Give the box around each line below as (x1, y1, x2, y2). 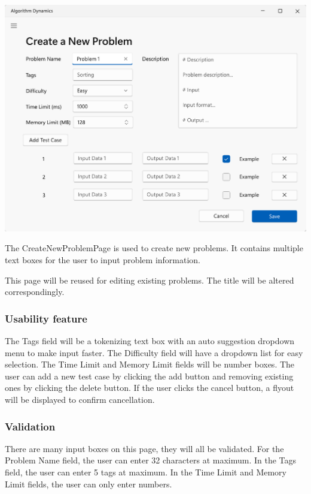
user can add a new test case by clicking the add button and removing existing (5, 369, 294, 382)
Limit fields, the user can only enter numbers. (5, 477, 172, 490)
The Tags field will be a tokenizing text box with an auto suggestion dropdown (5, 335, 295, 347)
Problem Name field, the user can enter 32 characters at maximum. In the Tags (5, 454, 297, 466)
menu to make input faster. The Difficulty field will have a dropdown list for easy (5, 346, 303, 359)
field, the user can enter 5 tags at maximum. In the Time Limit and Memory (5, 466, 286, 478)
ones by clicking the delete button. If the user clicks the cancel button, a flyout (5, 381, 294, 394)
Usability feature (5, 311, 87, 326)
